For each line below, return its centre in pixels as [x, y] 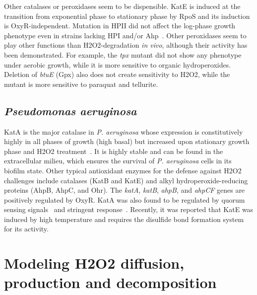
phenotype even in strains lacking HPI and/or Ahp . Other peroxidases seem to [125, 35]
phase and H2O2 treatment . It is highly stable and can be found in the [114, 151]
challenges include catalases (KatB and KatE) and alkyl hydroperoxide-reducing [126, 180]
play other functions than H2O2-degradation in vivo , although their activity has [126, 45]
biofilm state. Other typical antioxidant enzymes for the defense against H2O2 [123, 170]
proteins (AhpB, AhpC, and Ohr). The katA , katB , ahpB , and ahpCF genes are [125, 190]
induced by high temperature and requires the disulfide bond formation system [124, 219]
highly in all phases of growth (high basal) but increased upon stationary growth [127, 141]
